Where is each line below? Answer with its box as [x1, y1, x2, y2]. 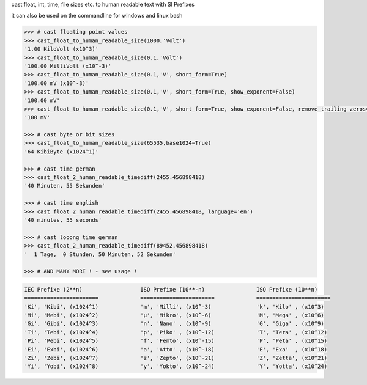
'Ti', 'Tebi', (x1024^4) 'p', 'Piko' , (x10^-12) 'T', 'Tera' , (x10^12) [24, 329, 327, 335]
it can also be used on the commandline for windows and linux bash [11, 12, 183, 20]
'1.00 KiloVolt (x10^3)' [24, 46, 99, 53]
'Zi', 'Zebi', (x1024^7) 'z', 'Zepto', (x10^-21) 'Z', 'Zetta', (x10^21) [24, 354, 327, 362]
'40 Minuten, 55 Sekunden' [24, 182, 105, 189]
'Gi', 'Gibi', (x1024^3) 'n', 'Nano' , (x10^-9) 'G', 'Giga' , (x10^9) [24, 320, 324, 327]
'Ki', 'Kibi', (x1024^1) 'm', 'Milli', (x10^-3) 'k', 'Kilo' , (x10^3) [24, 303, 324, 310]
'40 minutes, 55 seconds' [24, 216, 102, 223]
